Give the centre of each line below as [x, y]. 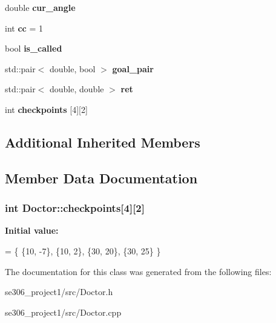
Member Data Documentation [101, 178]
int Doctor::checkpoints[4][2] [75, 208]
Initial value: [32, 230]
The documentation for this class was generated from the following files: [138, 271]
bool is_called [34, 48]
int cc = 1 [24, 28]
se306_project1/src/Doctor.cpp [63, 312]
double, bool [73, 68]
